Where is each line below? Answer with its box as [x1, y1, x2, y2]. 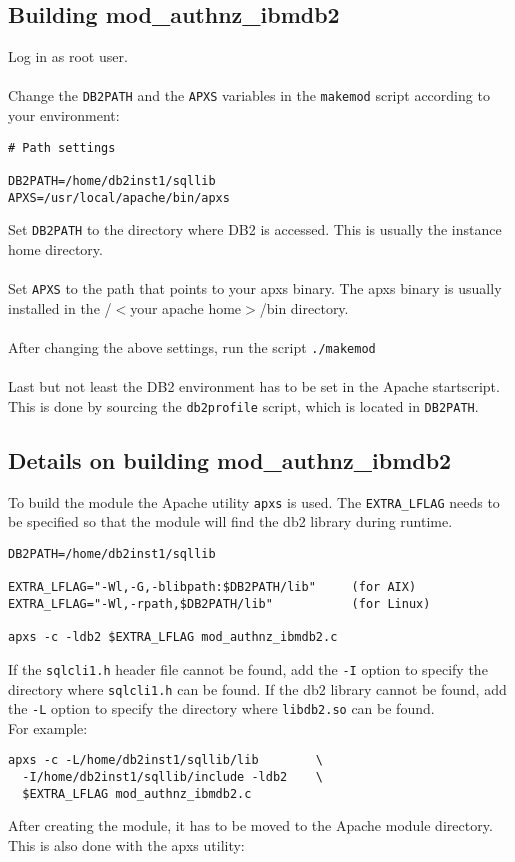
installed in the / [8, 297, 112, 318]
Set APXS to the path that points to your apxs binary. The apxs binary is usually [8, 278, 502, 299]
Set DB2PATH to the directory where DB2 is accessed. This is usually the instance [8, 219, 502, 240]
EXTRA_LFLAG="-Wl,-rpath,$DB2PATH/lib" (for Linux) [8, 596, 431, 611]
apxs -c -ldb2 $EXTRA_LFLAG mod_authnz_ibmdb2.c [8, 630, 338, 645]
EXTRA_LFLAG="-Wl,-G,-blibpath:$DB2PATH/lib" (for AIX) [8, 580, 417, 595]
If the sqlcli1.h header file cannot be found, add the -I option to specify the [8, 658, 488, 679]
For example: [8, 717, 88, 738]
